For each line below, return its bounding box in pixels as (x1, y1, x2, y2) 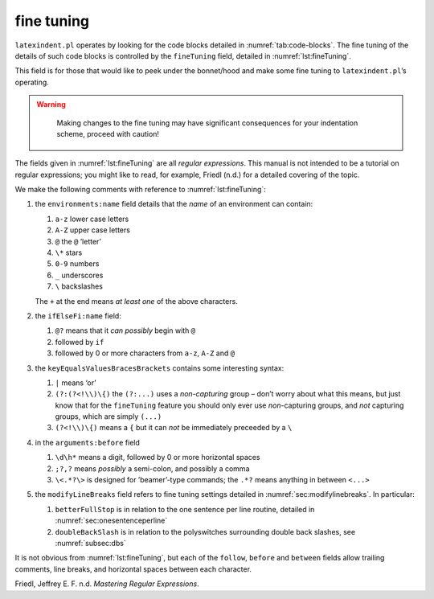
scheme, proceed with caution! (56, 129, 160, 138)
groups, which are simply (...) (55, 412, 162, 421)
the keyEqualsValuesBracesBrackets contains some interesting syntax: (35, 363, 285, 373)
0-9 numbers (55, 259, 100, 269)
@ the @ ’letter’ (55, 236, 102, 246)
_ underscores (55, 270, 104, 280)
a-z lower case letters (55, 214, 129, 224)
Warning (36, 100, 66, 109)
